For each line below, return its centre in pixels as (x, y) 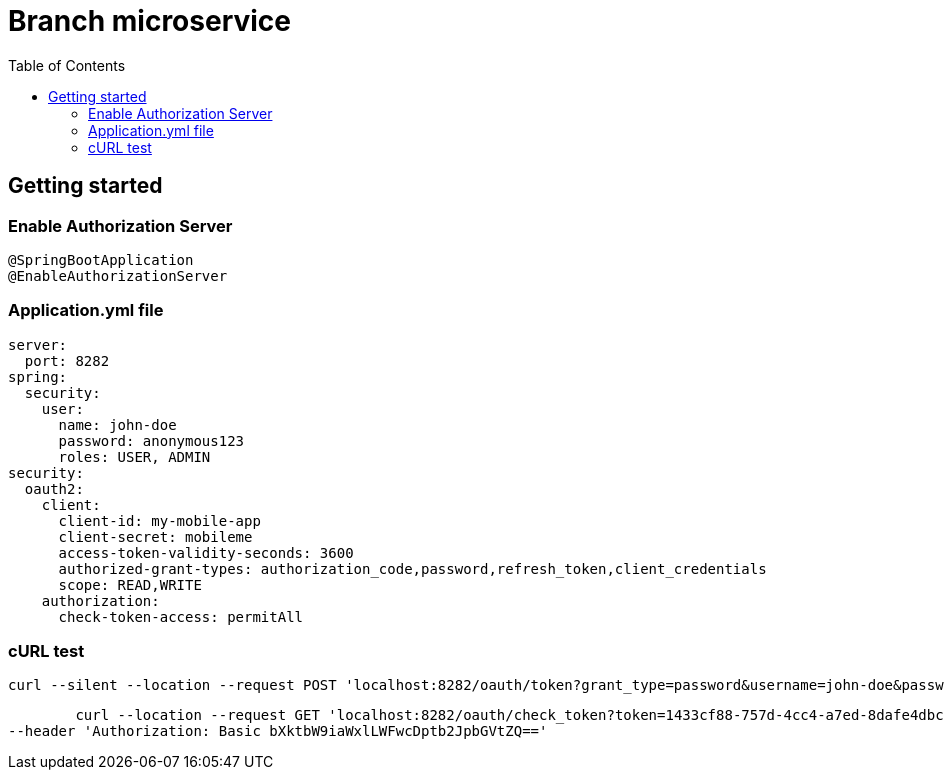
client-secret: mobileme (155, 536)
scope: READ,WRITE (130, 584)
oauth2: (54, 488)
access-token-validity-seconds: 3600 (206, 552)
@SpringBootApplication (101, 259)
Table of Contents (67, 65)
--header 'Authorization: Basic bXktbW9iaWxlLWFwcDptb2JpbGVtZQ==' (278, 731)
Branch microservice (150, 21)
